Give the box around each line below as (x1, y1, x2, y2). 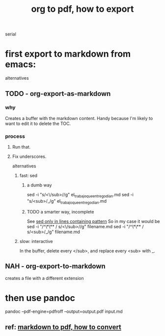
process (5, 133, 26, 140)
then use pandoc (5, 292, 75, 304)
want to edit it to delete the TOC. (5, 121, 71, 126)
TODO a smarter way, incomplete (27, 209, 94, 214)
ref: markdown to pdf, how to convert (5, 323, 122, 331)
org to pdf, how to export (31, 3, 134, 15)
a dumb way (27, 182, 52, 188)
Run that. (12, 144, 31, 150)
